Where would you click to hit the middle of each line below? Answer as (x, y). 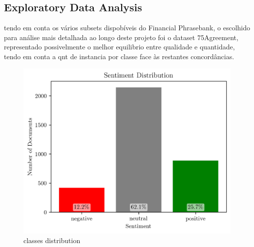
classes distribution (52, 240)
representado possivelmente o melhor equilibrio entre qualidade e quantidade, (119, 47)
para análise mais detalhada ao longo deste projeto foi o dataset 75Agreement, (121, 37)
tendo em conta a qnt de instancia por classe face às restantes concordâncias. (119, 56)
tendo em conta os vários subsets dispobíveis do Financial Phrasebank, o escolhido (127, 28)
